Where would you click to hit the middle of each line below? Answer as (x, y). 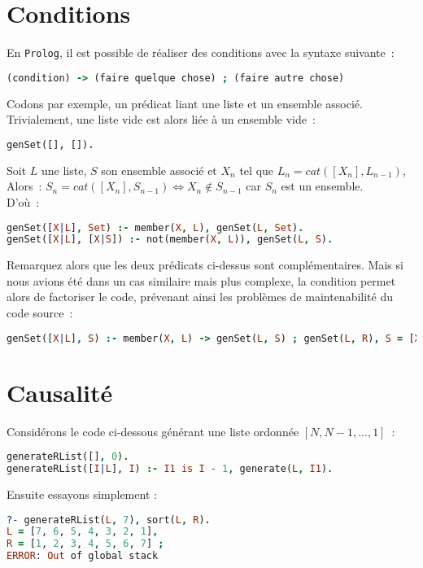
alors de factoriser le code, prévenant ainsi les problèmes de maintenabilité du (200, 297)
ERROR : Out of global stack (83, 556)
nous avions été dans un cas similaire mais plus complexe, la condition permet (201, 280)
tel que (257, 170)
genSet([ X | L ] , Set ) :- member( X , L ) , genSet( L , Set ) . (155, 227)
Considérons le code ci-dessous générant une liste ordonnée (153, 431)
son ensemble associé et (159, 170)
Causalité (60, 392)
